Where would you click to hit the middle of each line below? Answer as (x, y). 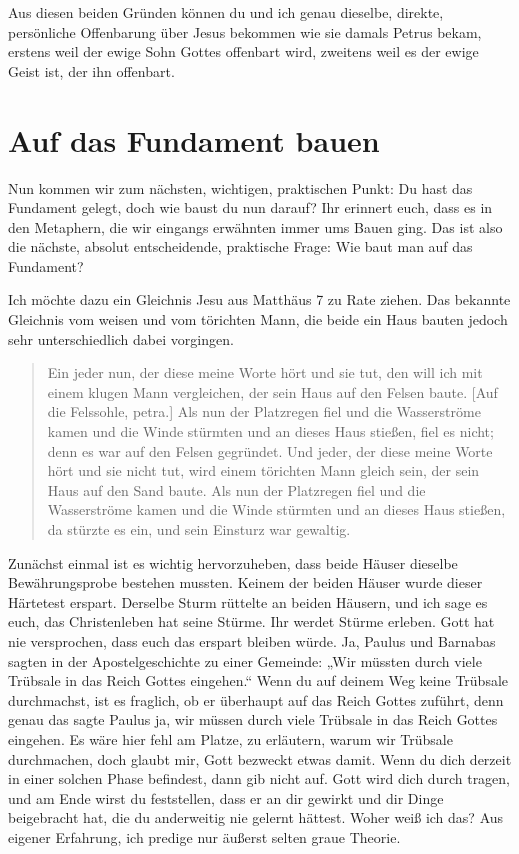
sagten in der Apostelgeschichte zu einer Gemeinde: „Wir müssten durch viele (245, 660)
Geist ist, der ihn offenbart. (91, 70)
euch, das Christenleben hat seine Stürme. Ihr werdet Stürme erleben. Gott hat (251, 621)
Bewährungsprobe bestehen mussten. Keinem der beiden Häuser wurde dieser (245, 582)
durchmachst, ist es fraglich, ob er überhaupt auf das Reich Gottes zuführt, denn (256, 699)
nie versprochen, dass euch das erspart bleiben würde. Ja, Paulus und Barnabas (252, 640)
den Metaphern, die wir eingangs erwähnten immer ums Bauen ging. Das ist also (255, 226)
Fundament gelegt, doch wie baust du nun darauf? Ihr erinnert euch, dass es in (250, 207)
